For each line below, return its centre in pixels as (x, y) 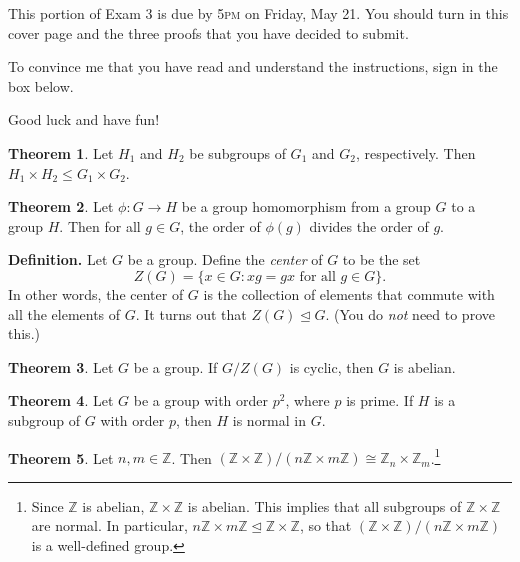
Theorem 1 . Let (61, 152)
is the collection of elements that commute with (349, 293)
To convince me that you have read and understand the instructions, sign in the (253, 66)
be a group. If (175, 366)
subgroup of (44, 419)
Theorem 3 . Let (61, 366)
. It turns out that (191, 313)
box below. (41, 85)
